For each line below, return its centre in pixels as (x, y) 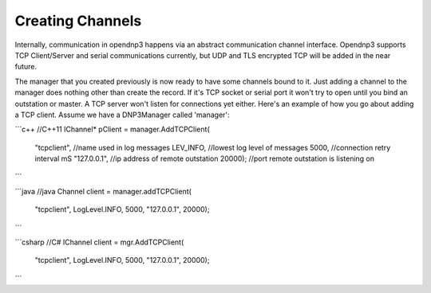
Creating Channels (78, 21)
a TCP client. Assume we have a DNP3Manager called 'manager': (123, 115)
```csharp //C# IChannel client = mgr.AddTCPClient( (99, 242)
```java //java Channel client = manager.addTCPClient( (103, 191)
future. (26, 67)
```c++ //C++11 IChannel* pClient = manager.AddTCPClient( (113, 129)
